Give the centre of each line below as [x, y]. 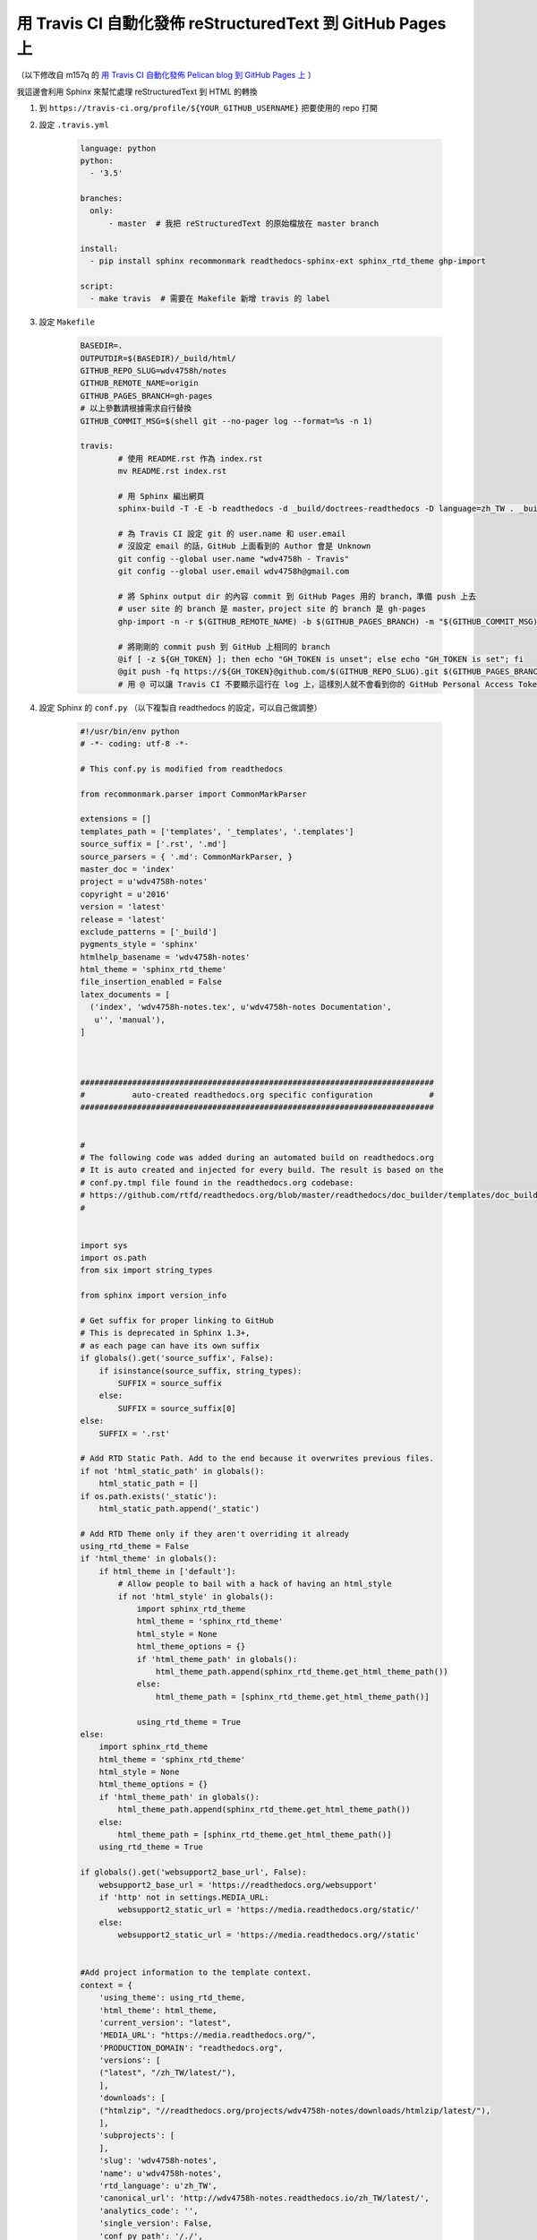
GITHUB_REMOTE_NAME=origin [139, 383]
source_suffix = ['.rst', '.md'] [153, 844]
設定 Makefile [67, 322]
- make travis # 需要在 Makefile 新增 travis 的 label [210, 299]
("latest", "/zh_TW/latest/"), [167, 2073]
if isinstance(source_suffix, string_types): [200, 1370]
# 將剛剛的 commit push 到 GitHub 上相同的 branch [224, 646]
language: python [118, 148]
